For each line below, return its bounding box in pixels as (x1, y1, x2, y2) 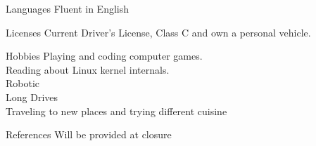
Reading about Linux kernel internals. (6, 62, 170, 77)
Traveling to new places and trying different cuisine (6, 103, 227, 118)
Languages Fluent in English (6, 1, 129, 15)
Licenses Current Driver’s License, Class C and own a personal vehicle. (6, 25, 311, 39)
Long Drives (6, 89, 58, 104)
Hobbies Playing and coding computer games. (6, 48, 203, 63)
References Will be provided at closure (6, 127, 172, 142)
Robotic (6, 76, 40, 91)
